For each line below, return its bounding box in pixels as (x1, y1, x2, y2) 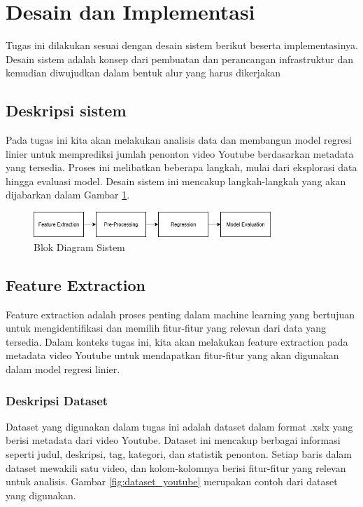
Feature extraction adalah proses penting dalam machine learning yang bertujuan (6, 306, 355, 321)
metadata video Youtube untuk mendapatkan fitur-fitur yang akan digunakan (6, 348, 339, 363)
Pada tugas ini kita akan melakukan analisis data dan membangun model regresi (6, 133, 352, 147)
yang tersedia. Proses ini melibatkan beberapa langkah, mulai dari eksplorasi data (6, 160, 357, 175)
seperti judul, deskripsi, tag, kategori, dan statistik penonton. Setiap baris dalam (6, 447, 352, 461)
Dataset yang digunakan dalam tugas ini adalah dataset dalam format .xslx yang (6, 419, 353, 433)
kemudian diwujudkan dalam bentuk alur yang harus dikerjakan (6, 65, 281, 80)
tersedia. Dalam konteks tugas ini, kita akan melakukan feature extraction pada (6, 334, 348, 349)
